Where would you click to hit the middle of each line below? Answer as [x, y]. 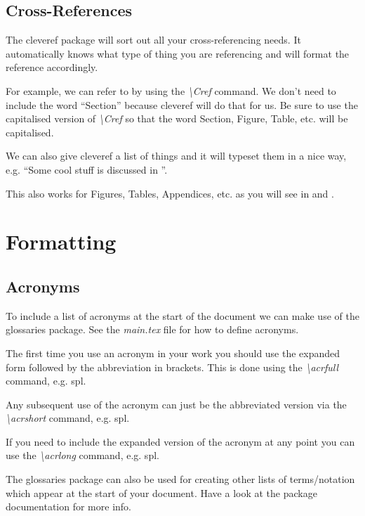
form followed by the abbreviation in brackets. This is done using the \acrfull [172, 367]
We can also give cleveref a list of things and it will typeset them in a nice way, [176, 156]
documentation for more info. [68, 507]
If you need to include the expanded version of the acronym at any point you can [180, 441]
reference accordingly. [52, 67]
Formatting [61, 241]
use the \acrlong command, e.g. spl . [82, 455]
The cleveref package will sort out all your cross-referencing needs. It [153, 40]
